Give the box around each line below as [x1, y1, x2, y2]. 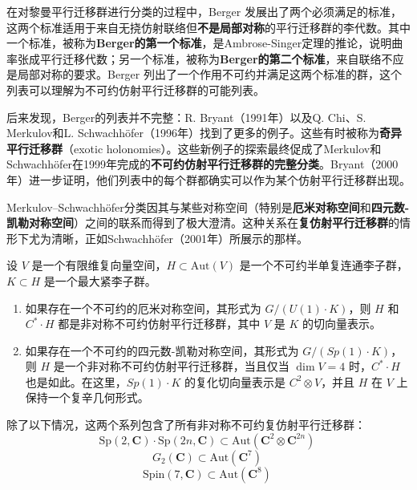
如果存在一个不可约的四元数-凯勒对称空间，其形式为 [25, 342, 299, 358]
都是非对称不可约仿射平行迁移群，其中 [58, 315, 261, 332]
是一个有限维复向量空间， [31, 257, 167, 273]
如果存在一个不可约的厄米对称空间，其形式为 [25, 299, 261, 316]
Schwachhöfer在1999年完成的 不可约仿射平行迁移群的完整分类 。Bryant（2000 [6, 156, 399, 172]
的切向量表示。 [302, 315, 382, 332]
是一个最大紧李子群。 [43, 272, 156, 289]
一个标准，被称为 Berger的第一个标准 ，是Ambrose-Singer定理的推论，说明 [6, 34, 392, 51]
